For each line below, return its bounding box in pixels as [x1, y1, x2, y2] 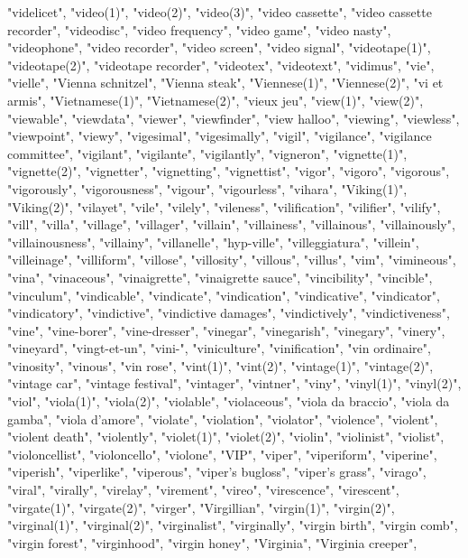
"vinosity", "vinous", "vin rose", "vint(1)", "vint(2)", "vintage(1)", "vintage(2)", [7, 356, 434, 375]
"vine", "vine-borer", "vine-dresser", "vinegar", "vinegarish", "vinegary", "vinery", [7, 321, 445, 339]
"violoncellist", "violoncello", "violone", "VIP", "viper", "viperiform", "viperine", [7, 444, 437, 463]
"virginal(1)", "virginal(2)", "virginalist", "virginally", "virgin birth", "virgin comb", [7, 516, 458, 535]
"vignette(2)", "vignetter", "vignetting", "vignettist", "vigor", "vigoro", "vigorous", [7, 162, 450, 181]
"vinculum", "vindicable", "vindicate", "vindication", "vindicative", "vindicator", [7, 285, 440, 304]
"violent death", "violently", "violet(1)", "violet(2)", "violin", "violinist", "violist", [7, 427, 445, 446]
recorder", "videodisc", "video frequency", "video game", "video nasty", [7, 20, 391, 39]
